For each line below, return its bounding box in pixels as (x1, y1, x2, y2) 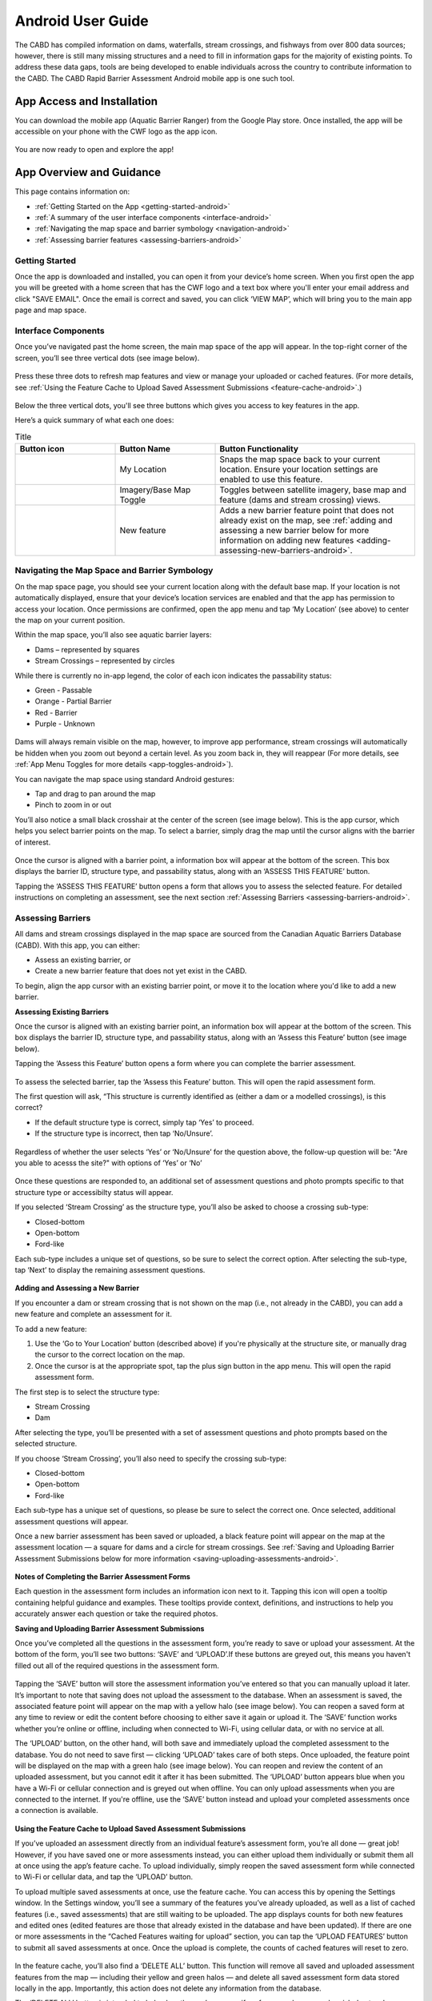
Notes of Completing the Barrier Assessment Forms (14, 1572, 191, 1582)
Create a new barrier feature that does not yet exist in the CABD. (34, 966, 247, 976)
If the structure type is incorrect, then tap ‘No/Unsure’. (34, 1129, 214, 1138)
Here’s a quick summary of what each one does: (14, 415, 174, 425)
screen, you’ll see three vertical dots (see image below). (14, 353, 200, 363)
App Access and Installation (14, 94, 158, 108)
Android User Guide (14, 12, 149, 30)
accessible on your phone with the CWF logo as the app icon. (14, 126, 218, 136)
